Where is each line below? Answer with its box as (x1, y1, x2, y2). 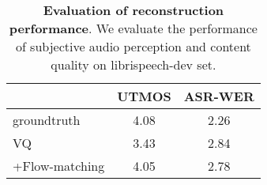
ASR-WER (183, 87, 254, 105)
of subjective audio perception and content (15, 37, 251, 55)
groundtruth (13, 111, 81, 129)
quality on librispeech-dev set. (51, 55, 216, 74)
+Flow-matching (13, 157, 105, 175)
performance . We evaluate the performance (9, 19, 258, 37)
